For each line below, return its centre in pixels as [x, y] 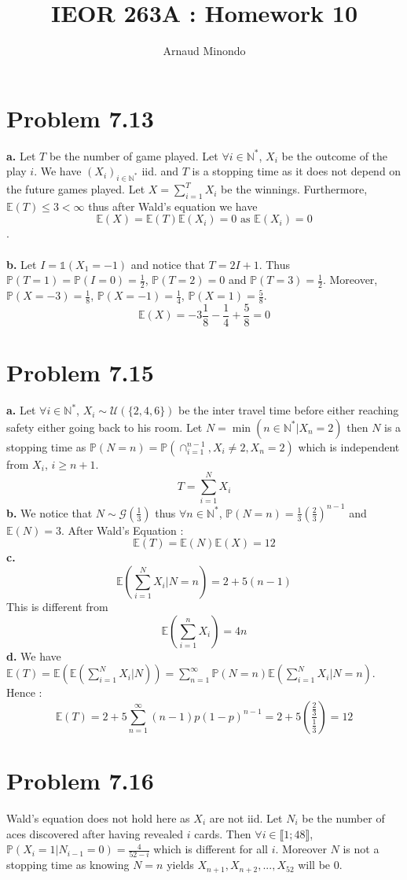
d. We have [34, 655]
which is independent [349, 446]
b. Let [22, 264]
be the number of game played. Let [134, 155]
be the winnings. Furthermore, [294, 189]
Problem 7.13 [80, 118]
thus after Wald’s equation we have [173, 206]
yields [180, 865]
